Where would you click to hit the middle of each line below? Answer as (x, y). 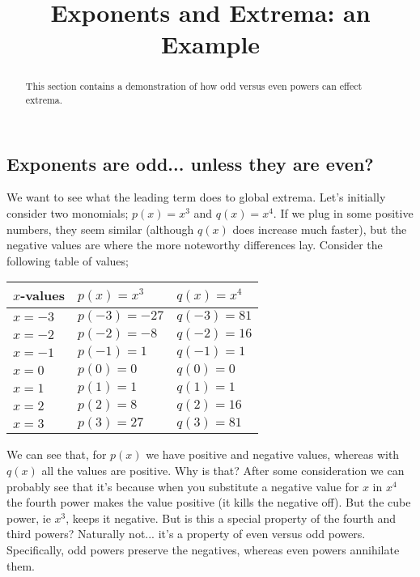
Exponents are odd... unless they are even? (190, 163)
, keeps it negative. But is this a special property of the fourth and (231, 518)
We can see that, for (57, 454)
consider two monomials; (68, 213)
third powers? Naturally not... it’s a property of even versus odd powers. (186, 534)
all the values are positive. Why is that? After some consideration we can (223, 471)
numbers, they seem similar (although (100, 229)
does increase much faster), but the (320, 229)
